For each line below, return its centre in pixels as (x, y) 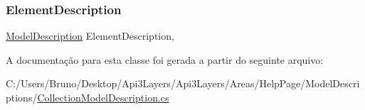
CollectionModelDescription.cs (103, 97)
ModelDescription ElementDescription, (90, 36)
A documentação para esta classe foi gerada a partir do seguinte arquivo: (165, 59)
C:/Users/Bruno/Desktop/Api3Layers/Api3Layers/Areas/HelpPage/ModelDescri (183, 83)
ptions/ (22, 97)
